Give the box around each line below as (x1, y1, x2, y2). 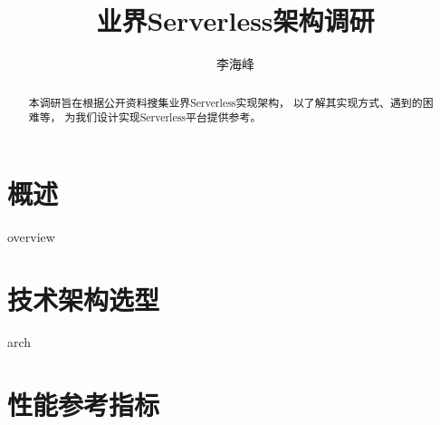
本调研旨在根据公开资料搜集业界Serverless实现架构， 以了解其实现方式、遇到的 (28, 94, 423, 110)
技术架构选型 (7, 280, 160, 317)
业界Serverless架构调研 (96, 2, 375, 39)
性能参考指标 (7, 386, 160, 423)
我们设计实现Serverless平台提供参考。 (75, 110, 262, 125)
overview (7, 227, 55, 246)
